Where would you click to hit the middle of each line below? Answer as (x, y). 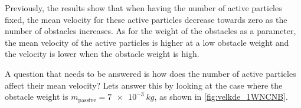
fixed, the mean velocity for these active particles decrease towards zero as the (146, 19)
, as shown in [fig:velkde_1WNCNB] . (221, 97)
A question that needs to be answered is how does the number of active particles (150, 73)
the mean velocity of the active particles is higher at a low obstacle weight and (147, 42)
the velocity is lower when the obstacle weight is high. (102, 54)
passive (87, 100)
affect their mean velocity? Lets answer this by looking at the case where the (144, 85)
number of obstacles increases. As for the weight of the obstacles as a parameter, (150, 31)
